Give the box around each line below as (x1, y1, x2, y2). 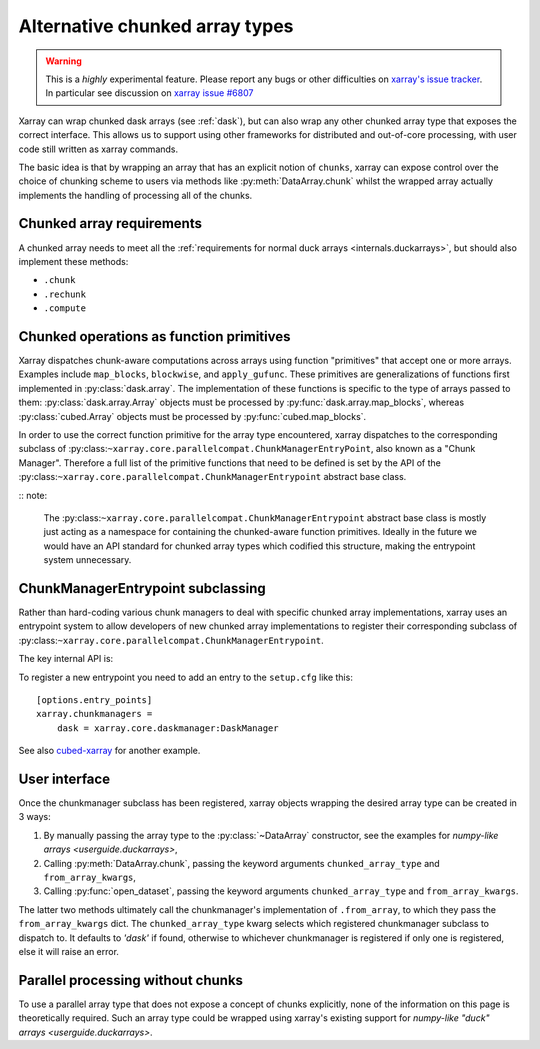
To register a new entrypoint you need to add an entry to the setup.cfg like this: (18, 671, 354, 683)
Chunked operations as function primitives (18, 328, 291, 345)
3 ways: (18, 811, 51, 823)
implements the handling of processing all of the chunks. (18, 189, 253, 201)
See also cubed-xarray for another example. (18, 745, 201, 757)
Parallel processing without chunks (18, 971, 244, 989)
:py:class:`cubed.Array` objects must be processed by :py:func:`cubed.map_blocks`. (18, 410, 367, 422)
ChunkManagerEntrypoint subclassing (18, 580, 267, 597)
